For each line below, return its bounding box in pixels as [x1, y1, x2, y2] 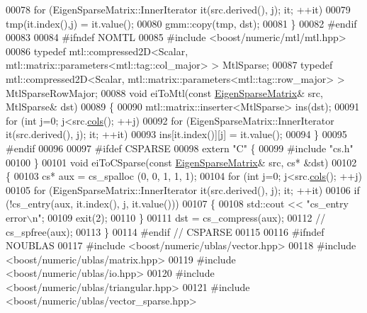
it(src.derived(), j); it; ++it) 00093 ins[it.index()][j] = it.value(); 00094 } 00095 [6, 127, 347, 142]
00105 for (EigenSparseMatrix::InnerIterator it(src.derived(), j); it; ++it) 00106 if [6, 182, 360, 197]
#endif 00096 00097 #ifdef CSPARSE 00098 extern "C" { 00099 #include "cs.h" [6, 140, 354, 155]
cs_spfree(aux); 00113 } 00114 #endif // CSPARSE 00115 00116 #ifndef [6, 224, 324, 239]
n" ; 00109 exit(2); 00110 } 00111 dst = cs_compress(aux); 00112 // [32, 210, 326, 224]
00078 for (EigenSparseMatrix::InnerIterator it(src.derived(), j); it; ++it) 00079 [6, 2, 351, 16]
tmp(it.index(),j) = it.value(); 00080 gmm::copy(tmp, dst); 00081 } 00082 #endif [6, 16, 357, 30]
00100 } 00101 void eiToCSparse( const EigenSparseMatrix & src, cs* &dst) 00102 [6, 154, 357, 169]
